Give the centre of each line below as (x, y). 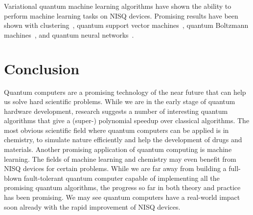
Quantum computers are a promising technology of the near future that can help (125, 92)
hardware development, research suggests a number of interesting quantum (116, 111)
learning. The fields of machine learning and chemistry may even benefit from (120, 159)
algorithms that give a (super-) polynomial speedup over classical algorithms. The (127, 120)
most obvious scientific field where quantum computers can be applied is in (116, 130)
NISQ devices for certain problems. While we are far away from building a (115, 168)
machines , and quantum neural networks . (69, 34)
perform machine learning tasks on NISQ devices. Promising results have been (121, 15)
